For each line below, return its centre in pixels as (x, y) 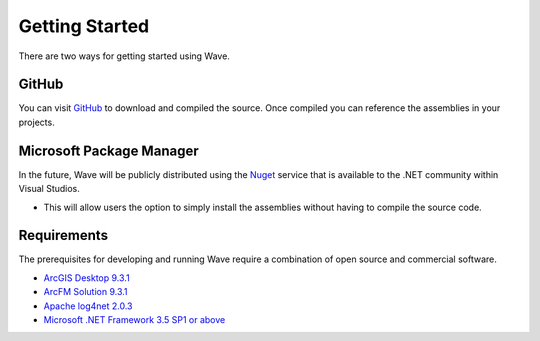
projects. (36, 122)
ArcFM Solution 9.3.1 (85, 292)
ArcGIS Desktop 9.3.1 (86, 277)
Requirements (63, 235)
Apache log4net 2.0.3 (88, 306)
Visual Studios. (49, 189)
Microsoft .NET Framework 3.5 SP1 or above (134, 319)
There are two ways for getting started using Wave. (124, 56)
